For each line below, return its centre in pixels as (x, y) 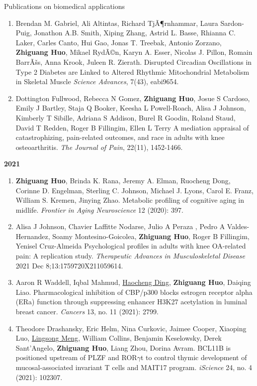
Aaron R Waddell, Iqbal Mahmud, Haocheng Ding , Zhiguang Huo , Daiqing (133, 282)
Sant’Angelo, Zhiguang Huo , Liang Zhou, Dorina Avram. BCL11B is (123, 347)
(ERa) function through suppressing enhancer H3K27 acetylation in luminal (131, 302)
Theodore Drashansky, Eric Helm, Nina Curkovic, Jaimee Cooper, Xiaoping (131, 328)
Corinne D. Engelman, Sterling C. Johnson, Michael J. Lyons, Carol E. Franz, (134, 190)
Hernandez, (33, 236)
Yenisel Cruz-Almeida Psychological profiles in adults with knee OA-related (131, 246)
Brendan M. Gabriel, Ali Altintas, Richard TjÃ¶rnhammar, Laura (117, 23)
